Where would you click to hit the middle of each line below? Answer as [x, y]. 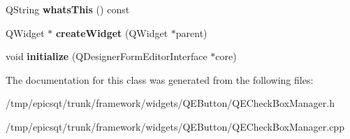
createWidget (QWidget [112, 32]
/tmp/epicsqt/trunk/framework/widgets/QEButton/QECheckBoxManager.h [170, 103]
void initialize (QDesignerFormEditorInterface [107, 56]
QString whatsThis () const [68, 9]
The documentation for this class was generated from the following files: [160, 79]
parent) [191, 32]
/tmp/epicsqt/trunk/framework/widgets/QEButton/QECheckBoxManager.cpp [175, 126]
